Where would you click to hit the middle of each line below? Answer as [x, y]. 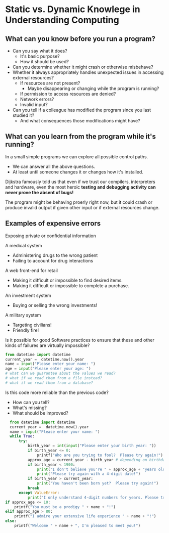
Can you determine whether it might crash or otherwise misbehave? [83, 67]
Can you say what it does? [40, 51]
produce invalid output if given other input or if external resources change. [82, 207]
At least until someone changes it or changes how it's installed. [78, 172]
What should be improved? [40, 413]
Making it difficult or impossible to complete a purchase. [71, 285]
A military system [23, 315]
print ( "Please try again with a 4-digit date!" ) [89, 474]
